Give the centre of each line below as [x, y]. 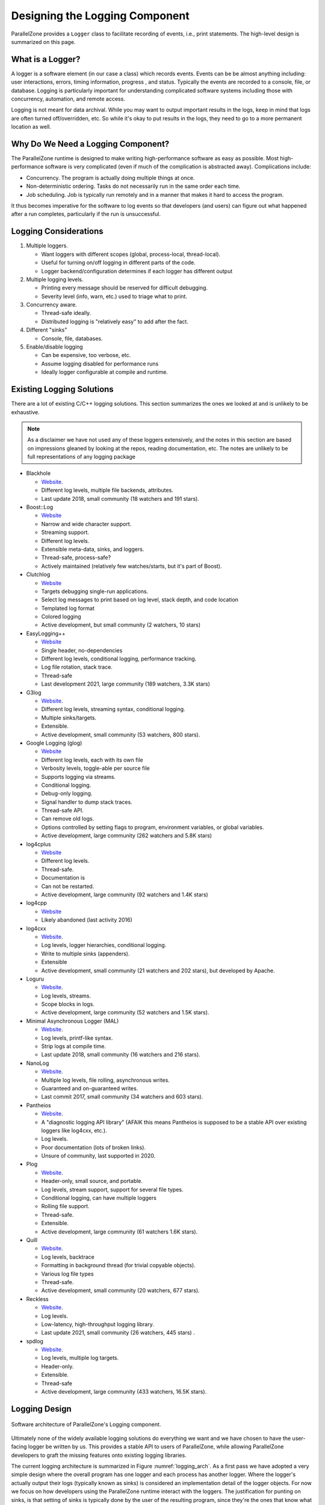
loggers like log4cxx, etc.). [74, 1130]
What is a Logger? [46, 59]
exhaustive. [26, 412]
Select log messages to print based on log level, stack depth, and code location [140, 600]
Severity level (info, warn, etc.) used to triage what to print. [114, 296]
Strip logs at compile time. [74, 1046]
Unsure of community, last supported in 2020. [98, 1156]
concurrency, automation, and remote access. [68, 99]
